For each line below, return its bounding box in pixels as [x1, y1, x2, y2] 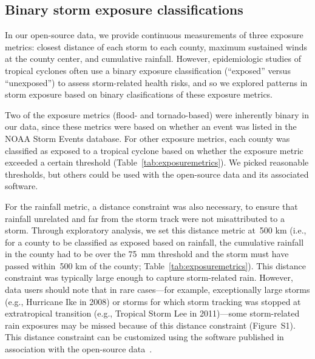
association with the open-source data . [5, 343, 152, 355]
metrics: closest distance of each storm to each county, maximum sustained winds [5, 40, 308, 53]
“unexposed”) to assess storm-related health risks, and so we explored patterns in [5, 76, 308, 89]
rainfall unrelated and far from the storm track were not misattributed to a [5, 212, 285, 224]
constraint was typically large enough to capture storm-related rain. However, [5, 271, 293, 284]
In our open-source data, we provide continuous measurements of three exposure [5, 29, 303, 41]
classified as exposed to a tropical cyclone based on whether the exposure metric [5, 144, 303, 156]
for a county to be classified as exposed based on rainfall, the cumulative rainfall [5, 235, 304, 248]
